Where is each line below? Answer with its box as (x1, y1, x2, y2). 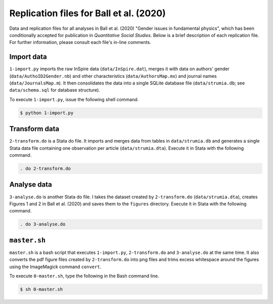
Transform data (9, 124, 60, 134)
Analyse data (9, 180, 53, 189)
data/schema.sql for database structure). (9, 87, 101, 93)
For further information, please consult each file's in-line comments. (9, 39, 151, 46)
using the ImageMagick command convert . (9, 264, 102, 270)
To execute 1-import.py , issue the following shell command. (9, 96, 139, 102)
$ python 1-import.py (20, 110, 74, 116)
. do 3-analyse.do (20, 222, 66, 227)
